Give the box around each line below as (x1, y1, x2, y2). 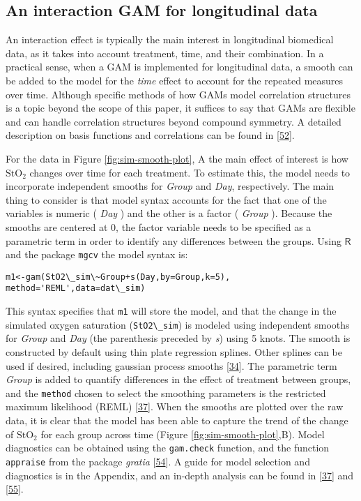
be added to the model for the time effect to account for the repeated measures (6, 73, 344, 87)
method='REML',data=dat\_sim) (6, 283, 146, 294)
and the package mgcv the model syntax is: (6, 247, 188, 262)
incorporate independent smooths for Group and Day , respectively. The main (6, 179, 335, 193)
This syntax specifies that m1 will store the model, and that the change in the (6, 304, 337, 318)
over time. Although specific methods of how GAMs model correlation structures (6, 87, 351, 101)
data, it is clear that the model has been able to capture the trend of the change (6, 413, 348, 428)
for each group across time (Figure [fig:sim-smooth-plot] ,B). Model (40, 426, 325, 441)
